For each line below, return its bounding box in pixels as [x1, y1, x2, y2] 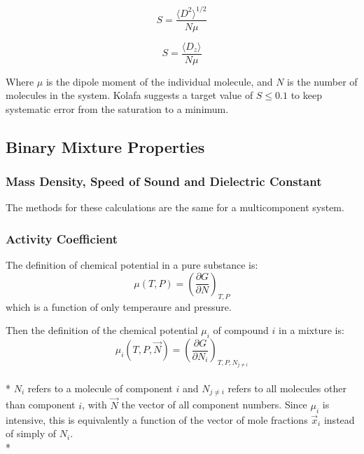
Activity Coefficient [6, 229, 118, 247]
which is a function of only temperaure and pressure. [6, 299, 232, 314]
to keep [290, 88, 322, 102]
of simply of [6, 426, 57, 441]
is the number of [287, 74, 358, 88]
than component [6, 397, 76, 412]
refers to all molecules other [227, 381, 346, 396]
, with [82, 397, 107, 412]
